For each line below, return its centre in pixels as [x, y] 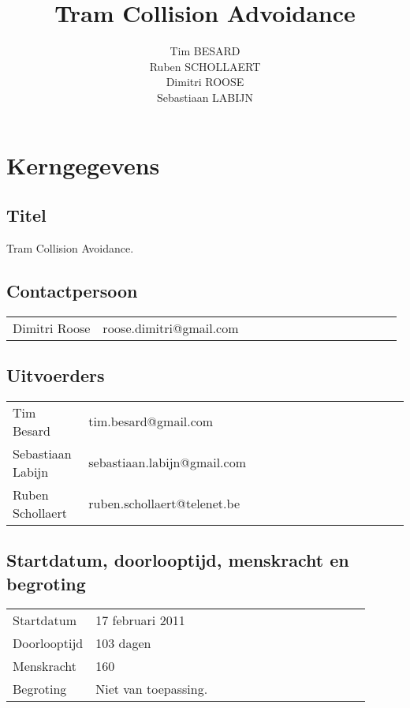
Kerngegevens [83, 165]
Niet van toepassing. [152, 689]
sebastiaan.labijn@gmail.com [167, 463]
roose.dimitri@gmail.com [171, 328]
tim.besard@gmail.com [151, 421]
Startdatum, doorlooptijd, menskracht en [178, 560]
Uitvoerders [56, 375]
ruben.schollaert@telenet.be [164, 504]
